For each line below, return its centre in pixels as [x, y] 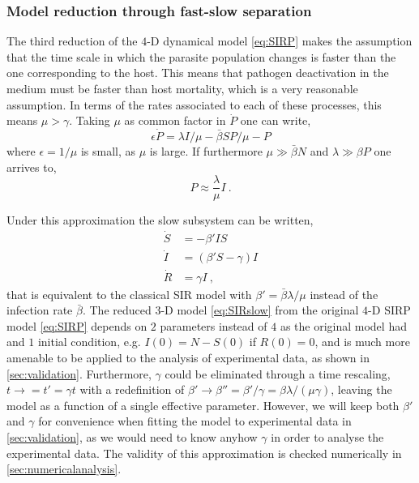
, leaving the [361, 389]
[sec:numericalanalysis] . [64, 469]
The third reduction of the [72, 41]
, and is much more [362, 342]
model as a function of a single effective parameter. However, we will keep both [203, 405]
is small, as [108, 151]
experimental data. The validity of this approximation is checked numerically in [204, 453]
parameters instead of [214, 325]
